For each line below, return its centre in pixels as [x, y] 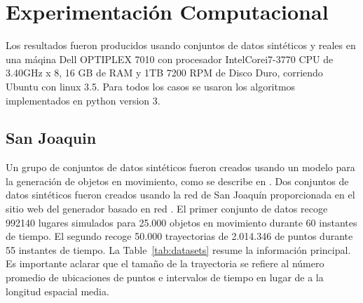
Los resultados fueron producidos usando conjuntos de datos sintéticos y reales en [181, 45]
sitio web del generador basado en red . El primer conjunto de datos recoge [167, 209]
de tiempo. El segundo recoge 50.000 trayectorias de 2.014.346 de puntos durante [179, 236]
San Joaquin [51, 138]
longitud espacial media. [57, 291]
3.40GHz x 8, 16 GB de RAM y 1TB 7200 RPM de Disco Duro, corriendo [164, 73]
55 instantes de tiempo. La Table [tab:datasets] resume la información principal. [178, 249]
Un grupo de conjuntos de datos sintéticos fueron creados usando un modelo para [180, 167]
